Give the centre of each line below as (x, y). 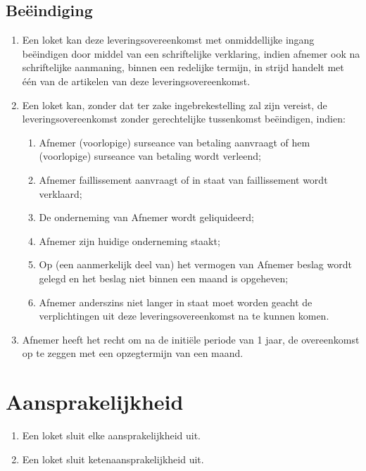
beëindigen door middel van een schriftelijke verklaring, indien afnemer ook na (191, 53)
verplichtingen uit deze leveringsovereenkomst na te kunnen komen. (184, 316)
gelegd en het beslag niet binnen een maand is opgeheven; (164, 278)
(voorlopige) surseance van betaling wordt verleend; (150, 156)
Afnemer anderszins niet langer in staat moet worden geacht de (176, 302)
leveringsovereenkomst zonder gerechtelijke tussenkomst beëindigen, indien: (184, 119)
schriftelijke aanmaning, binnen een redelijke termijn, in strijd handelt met (183, 67)
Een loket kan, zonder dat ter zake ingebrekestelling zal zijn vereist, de (175, 105)
